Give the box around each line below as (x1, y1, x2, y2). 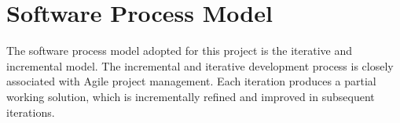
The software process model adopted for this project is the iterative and (6, 42, 353, 59)
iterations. (6, 103, 55, 120)
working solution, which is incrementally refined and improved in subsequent (6, 88, 375, 104)
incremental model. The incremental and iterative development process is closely (6, 57, 394, 74)
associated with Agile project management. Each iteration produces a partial (6, 73, 376, 89)
